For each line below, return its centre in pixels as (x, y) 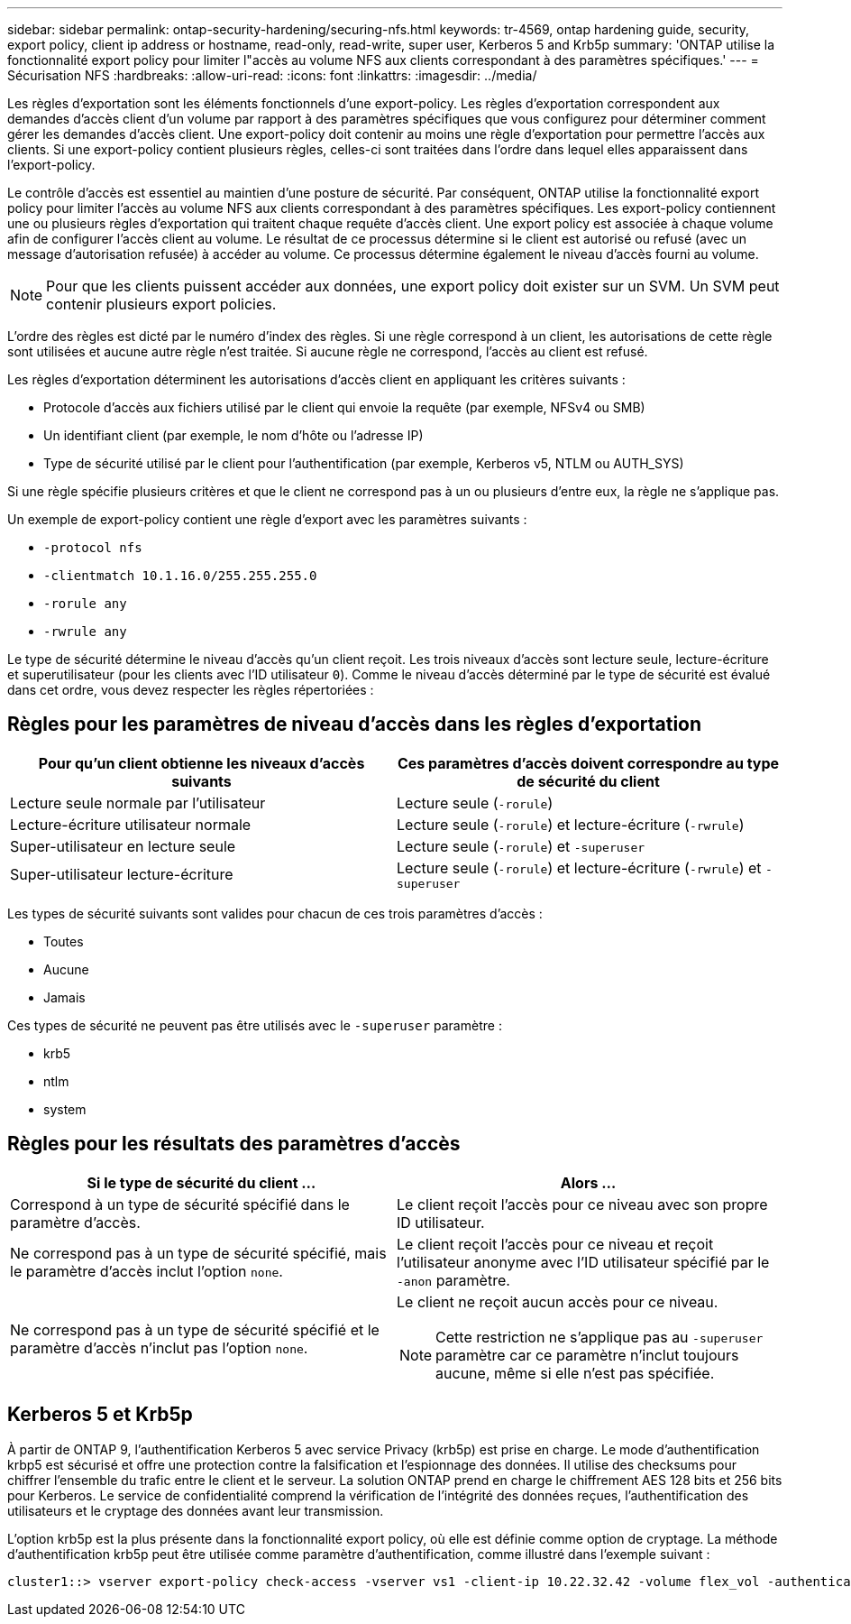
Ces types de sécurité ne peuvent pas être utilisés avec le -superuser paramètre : (255, 1025)
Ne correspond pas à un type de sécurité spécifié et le (195, 1329)
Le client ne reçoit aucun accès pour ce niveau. (558, 1301)
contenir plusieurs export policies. (161, 304)
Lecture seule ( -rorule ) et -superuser (521, 846)
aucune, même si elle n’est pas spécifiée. (575, 1373)
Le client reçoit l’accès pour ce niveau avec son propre (582, 1204)
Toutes (64, 941)
